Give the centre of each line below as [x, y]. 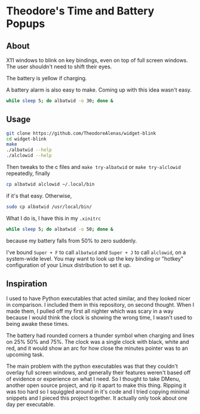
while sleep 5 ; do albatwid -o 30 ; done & [60, 101]
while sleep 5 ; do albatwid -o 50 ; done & [60, 229]
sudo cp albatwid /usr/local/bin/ [49, 207]
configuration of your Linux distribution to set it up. [69, 265]
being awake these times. [38, 324]
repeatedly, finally [28, 173]
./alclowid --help [29, 156]
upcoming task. [25, 354]
